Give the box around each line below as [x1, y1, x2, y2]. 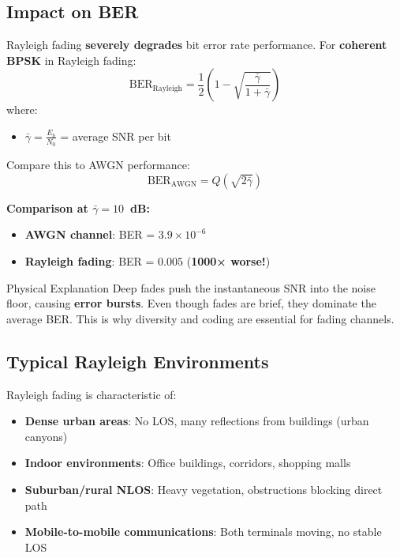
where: [6, 101, 38, 118]
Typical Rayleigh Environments [6, 349, 269, 373]
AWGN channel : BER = [24, 226, 155, 243]
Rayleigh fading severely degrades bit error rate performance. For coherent [6, 36, 387, 53]
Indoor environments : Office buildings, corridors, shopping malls [24, 454, 351, 471]
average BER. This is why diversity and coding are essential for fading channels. [6, 310, 394, 326]
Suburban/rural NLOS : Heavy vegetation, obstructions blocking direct [24, 481, 383, 497]
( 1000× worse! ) [186, 253, 271, 269]
